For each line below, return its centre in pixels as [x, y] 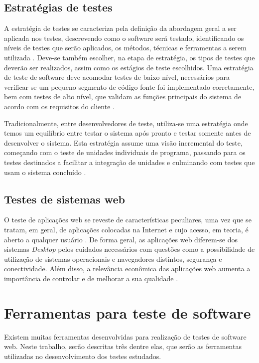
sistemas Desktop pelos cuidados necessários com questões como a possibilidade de [129, 249]
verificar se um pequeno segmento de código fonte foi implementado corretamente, [129, 87]
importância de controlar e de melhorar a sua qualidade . [91, 278]
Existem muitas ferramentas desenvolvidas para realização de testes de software [125, 336]
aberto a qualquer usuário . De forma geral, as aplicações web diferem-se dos [121, 239]
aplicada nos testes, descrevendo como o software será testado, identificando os [124, 38]
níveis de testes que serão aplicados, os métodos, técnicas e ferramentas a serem [125, 48]
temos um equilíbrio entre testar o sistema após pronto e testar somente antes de [128, 133]
